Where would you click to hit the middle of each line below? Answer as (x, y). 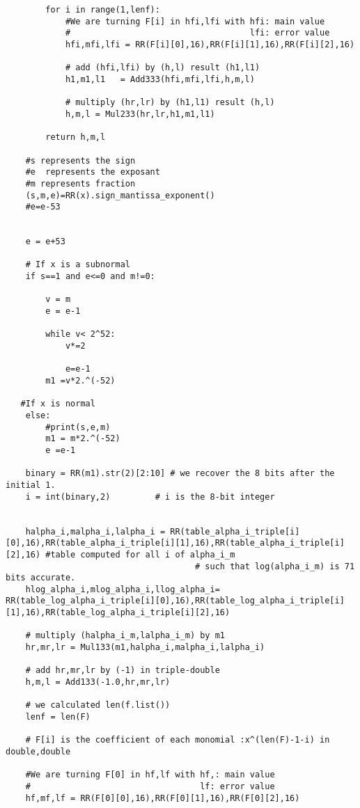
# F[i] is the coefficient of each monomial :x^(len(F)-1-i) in (178, 740)
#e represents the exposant (93, 172)
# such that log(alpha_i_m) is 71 (275, 566)
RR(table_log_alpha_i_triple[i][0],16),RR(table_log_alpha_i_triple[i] (175, 601)
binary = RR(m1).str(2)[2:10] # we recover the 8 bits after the (180, 474)
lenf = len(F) (58, 717)
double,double (38, 752)
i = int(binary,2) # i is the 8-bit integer (150, 497)
